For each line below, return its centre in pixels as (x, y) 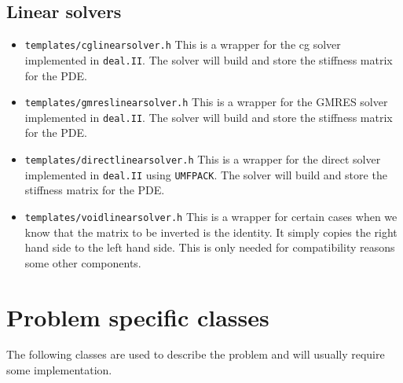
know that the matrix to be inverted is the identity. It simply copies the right (211, 232)
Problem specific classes (138, 317)
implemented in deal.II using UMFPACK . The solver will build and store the (206, 174)
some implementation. (59, 370)
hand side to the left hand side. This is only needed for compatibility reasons (210, 247)
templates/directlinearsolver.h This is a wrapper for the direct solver (203, 159)
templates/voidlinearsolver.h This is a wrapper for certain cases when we (211, 216)
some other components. (83, 262)
